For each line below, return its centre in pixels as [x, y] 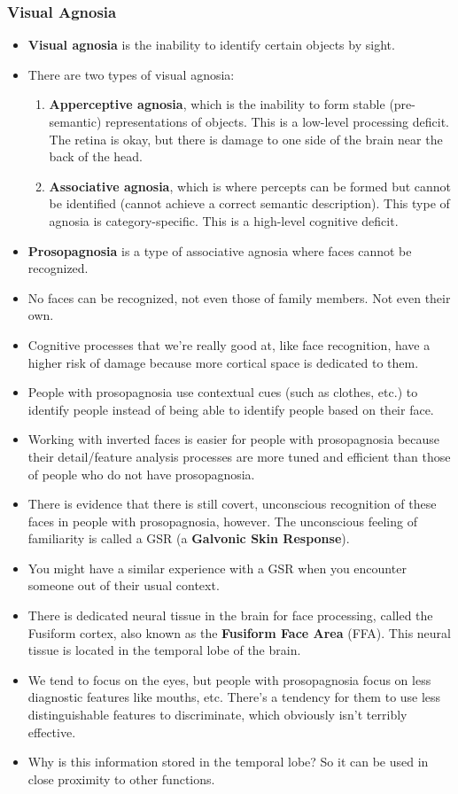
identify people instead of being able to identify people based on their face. [231, 409]
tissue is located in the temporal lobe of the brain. [164, 650]
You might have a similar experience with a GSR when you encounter [217, 568]
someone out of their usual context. [124, 585]
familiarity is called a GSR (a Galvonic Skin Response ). [189, 538]
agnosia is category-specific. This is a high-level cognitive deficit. [224, 220]
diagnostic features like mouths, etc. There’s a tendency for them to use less [234, 697]
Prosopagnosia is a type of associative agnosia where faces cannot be [220, 250]
